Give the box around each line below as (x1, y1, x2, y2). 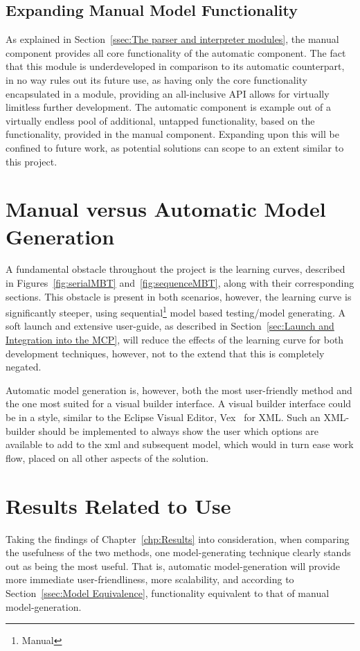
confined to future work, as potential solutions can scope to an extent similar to (6, 140, 344, 154)
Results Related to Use (6, 491, 231, 519)
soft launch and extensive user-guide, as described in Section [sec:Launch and (6, 319, 334, 333)
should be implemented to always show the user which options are (38, 423, 318, 438)
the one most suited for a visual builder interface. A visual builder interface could (6, 396, 352, 411)
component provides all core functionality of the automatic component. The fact (6, 45, 346, 60)
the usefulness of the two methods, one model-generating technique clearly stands (6, 545, 351, 560)
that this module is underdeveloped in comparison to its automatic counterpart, (6, 59, 345, 73)
